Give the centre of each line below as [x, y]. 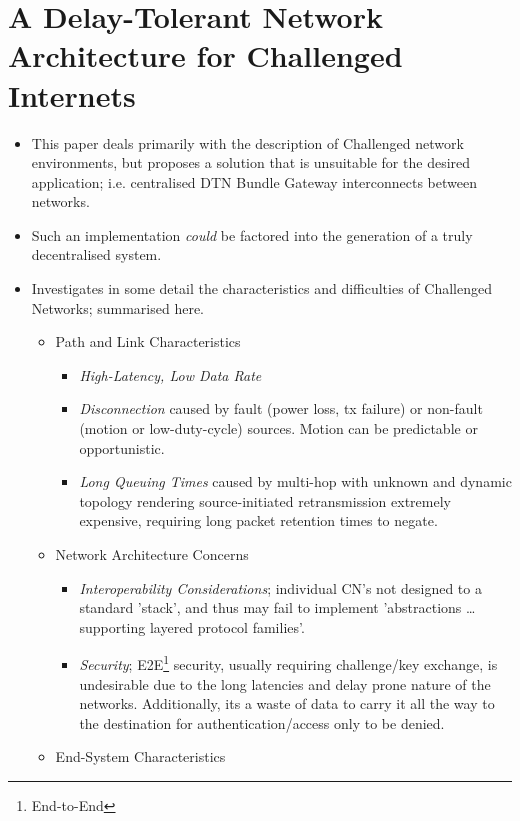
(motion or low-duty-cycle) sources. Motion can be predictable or [278, 428]
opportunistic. [122, 447]
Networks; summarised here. [118, 307]
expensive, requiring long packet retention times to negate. [258, 520]
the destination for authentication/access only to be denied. [262, 722]
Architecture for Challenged [205, 55]
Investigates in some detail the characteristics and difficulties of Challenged [261, 288]
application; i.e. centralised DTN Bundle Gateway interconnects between [254, 181]
